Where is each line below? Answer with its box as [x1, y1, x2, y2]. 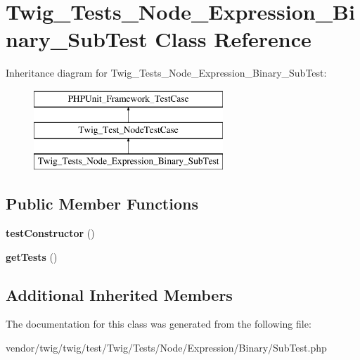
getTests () [6, 249, 58, 264]
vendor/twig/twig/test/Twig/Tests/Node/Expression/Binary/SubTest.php [6, 340, 327, 355]
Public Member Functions [6, 193, 198, 214]
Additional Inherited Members [6, 283, 233, 305]
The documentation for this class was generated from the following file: [6, 316, 311, 331]
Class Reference [155, 25, 311, 53]
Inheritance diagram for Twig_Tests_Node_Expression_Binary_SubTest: [6, 65, 327, 80]
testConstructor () [6, 226, 95, 240]
